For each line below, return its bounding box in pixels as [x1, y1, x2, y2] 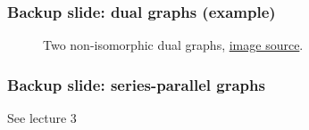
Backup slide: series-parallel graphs [7, 73, 265, 95]
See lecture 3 [7, 109, 77, 127]
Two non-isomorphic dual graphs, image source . [43, 36, 304, 54]
